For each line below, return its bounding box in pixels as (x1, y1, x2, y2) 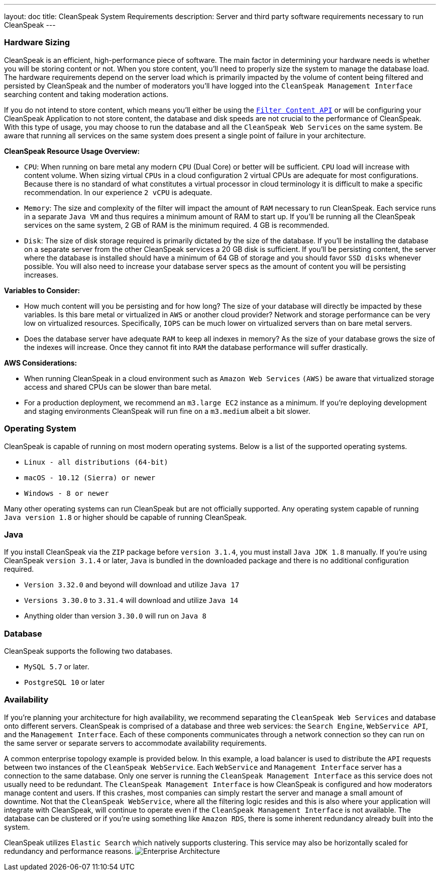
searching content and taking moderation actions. (4, 90, 169, 99)
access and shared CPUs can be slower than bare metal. (24, 382, 211, 391)
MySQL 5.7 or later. (24, 662, 89, 671)
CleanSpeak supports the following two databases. (4, 647, 173, 655)
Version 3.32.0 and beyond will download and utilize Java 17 (24, 580, 240, 589)
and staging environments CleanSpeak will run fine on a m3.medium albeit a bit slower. (24, 406, 310, 415)
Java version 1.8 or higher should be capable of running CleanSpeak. (4, 512, 247, 521)
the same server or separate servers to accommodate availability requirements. (4, 738, 267, 747)
